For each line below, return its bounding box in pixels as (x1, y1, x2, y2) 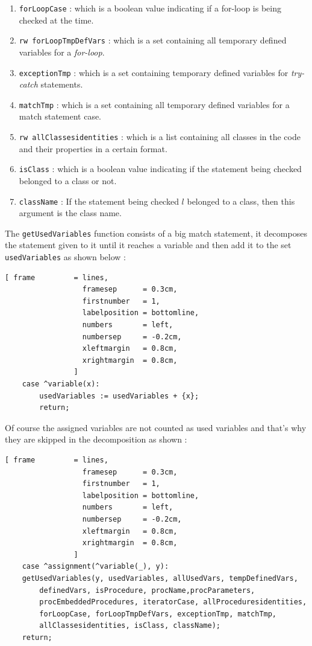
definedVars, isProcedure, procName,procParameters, (39, 586, 255, 595)
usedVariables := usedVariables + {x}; (39, 391, 199, 400)
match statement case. (19, 110, 102, 123)
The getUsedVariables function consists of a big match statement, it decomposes (5, 226, 307, 239)
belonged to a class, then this (187, 194, 295, 207)
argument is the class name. (19, 206, 122, 219)
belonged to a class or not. (19, 174, 117, 187)
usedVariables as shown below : (5, 251, 126, 263)
